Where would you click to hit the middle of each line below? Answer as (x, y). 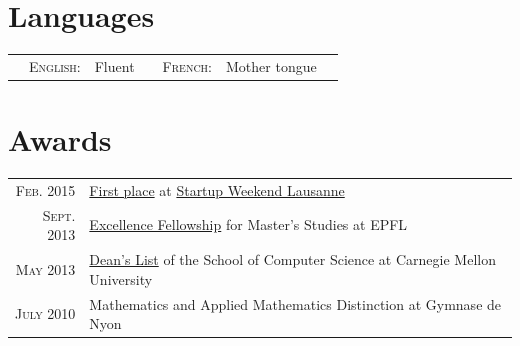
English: (55, 65)
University (121, 278)
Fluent (114, 65)
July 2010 (45, 313)
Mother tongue (271, 65)
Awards (60, 139)
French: (187, 65)
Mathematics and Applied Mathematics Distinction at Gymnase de (295, 303)
